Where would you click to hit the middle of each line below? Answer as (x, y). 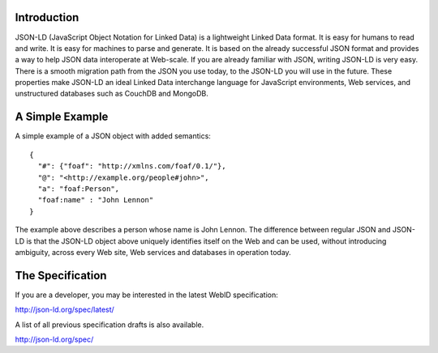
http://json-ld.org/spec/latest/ (65, 310)
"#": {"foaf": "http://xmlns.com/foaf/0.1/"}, (132, 166)
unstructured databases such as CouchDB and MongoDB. (112, 94)
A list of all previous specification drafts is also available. (109, 325)
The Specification (61, 275)
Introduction (47, 17)
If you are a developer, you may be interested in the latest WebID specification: (147, 295)
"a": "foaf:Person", (79, 189)
